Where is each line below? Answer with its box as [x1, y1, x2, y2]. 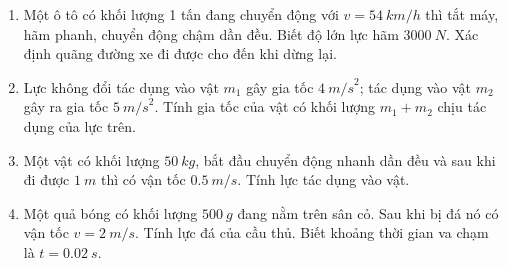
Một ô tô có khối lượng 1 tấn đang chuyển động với [23, 4, 339, 24]
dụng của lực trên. [23, 115, 136, 136]
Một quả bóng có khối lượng [23, 202, 198, 223]
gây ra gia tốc [23, 96, 109, 117]
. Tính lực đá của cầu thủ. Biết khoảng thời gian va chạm [135, 222, 489, 243]
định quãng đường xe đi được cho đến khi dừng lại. [23, 43, 337, 64]
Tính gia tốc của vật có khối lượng [163, 96, 376, 117]
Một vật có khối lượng [23, 149, 160, 170]
